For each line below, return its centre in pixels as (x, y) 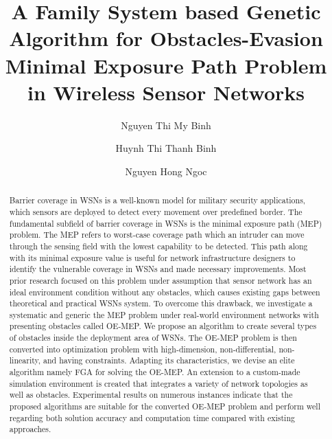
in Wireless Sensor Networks (166, 92)
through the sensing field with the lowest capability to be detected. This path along (158, 246)
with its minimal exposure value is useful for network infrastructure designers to (152, 257)
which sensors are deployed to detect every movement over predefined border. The (156, 211)
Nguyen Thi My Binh (166, 125)
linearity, (25, 360)
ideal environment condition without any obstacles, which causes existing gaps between (165, 292)
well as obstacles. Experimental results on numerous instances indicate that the (151, 395)
